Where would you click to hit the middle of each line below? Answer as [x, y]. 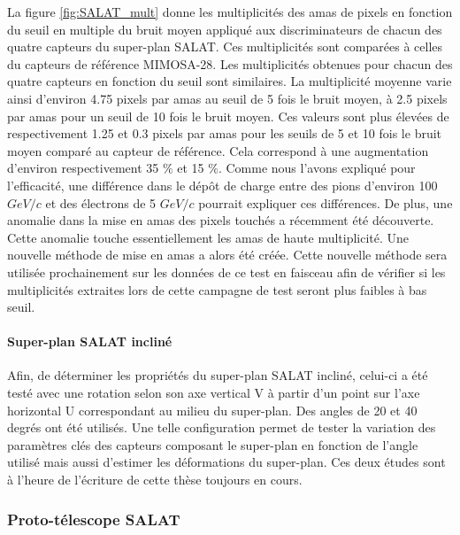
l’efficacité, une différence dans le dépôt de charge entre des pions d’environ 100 [222, 185]
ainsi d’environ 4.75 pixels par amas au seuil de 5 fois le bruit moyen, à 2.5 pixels [227, 98]
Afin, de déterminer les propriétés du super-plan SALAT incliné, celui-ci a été [218, 375]
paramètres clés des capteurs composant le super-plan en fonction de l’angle [213, 444]
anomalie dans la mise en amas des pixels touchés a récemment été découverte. [221, 220]
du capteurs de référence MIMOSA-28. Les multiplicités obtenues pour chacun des [230, 63]
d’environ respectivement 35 [83, 168]
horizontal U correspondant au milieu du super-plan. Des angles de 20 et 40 [212, 410]
